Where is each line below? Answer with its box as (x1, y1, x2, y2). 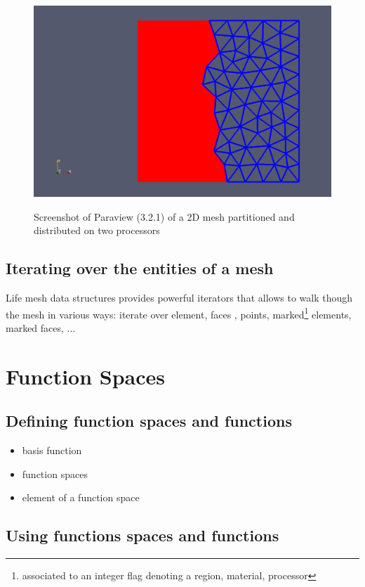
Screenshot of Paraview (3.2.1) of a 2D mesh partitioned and (34, 209, 295, 224)
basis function (22, 443, 82, 458)
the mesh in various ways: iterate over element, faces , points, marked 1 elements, (6, 304, 352, 321)
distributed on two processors (34, 223, 160, 238)
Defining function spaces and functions (6, 410, 292, 432)
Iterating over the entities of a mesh (6, 257, 274, 279)
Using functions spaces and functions (6, 524, 279, 546)
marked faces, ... (6, 320, 76, 335)
